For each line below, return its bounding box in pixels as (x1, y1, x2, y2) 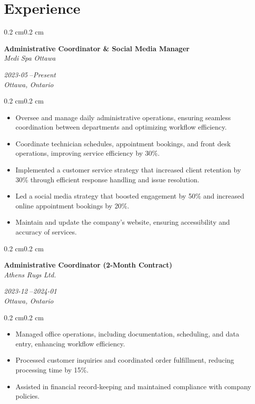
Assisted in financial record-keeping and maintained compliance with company (15, 381, 252, 391)
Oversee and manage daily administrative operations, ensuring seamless (15, 112, 231, 122)
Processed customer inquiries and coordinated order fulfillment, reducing (15, 355, 234, 365)
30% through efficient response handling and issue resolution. (15, 174, 199, 184)
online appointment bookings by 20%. (15, 200, 129, 210)
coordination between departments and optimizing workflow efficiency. (15, 122, 227, 132)
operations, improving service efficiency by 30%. (15, 148, 160, 158)
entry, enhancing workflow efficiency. (15, 338, 125, 348)
